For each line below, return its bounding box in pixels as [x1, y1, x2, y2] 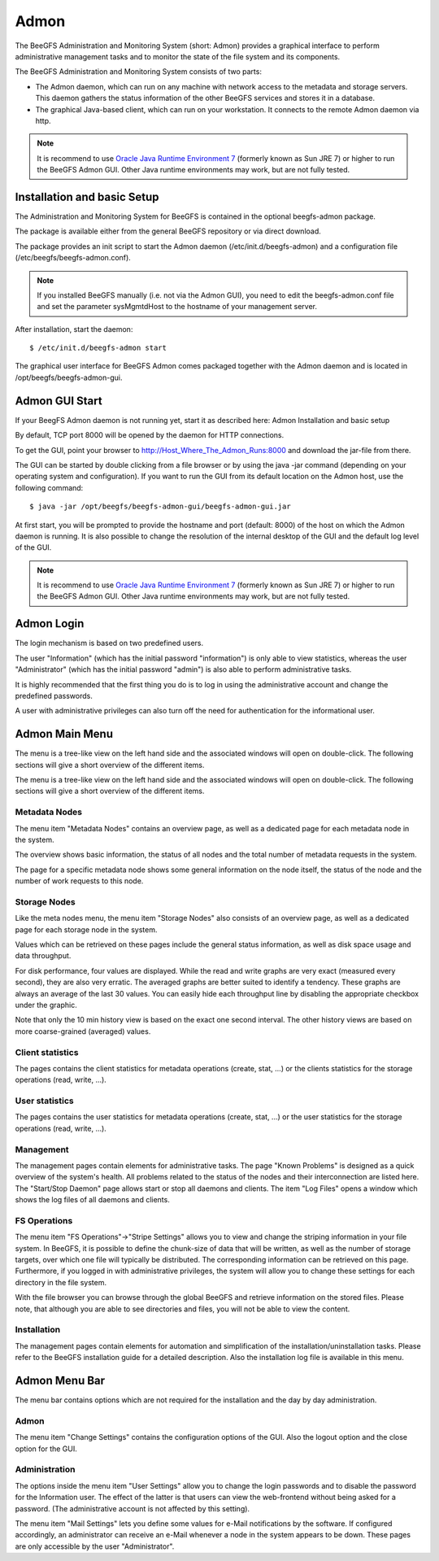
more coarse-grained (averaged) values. [15, 1026, 151, 1036]
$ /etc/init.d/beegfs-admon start [29, 343, 167, 353]
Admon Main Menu [15, 727, 114, 741]
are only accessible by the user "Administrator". [15, 1541, 175, 1551]
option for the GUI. [15, 1444, 77, 1454]
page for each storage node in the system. [15, 924, 158, 935]
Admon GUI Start [15, 394, 102, 408]
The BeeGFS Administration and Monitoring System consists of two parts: [15, 67, 262, 76]
